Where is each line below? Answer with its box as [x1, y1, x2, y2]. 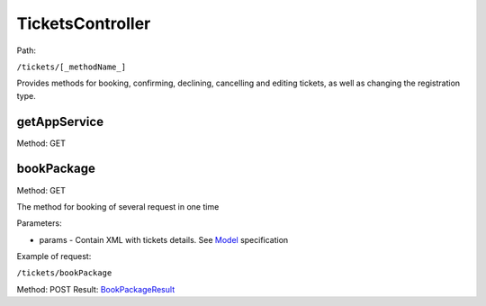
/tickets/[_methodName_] [16, 61, 126, 72]
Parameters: [16, 218, 62, 229]
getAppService [16, 113, 103, 130]
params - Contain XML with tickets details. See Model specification [39, 234, 289, 245]
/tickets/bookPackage [16, 268, 112, 278]
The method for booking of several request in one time [16, 201, 220, 211]
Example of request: [16, 251, 92, 262]
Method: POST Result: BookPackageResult [16, 283, 175, 294]
